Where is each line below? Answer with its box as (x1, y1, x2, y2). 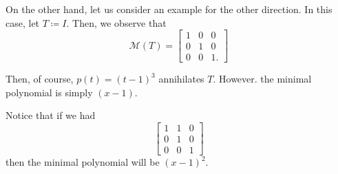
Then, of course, (6, 72, 74, 86)
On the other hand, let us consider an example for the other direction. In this (6, 2, 332, 16)
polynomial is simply (6, 85, 93, 99)
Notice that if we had (6, 108, 96, 122)
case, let (6, 15, 40, 30)
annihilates (158, 72, 204, 86)
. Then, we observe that (66, 15, 167, 30)
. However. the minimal (213, 72, 312, 86)
